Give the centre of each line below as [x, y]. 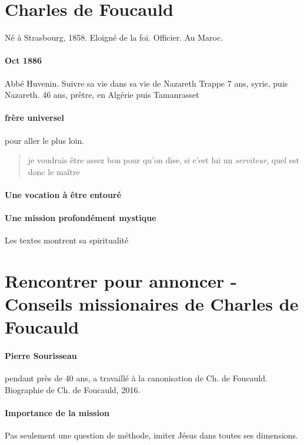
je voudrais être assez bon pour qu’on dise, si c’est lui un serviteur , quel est [163, 160]
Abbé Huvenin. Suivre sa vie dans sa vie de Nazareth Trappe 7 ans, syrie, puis [146, 83]
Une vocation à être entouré [63, 194]
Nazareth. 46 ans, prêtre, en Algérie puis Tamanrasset [102, 95]
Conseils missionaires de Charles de [152, 304]
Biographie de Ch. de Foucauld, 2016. [73, 390]
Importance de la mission [57, 413]
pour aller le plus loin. [45, 140]
